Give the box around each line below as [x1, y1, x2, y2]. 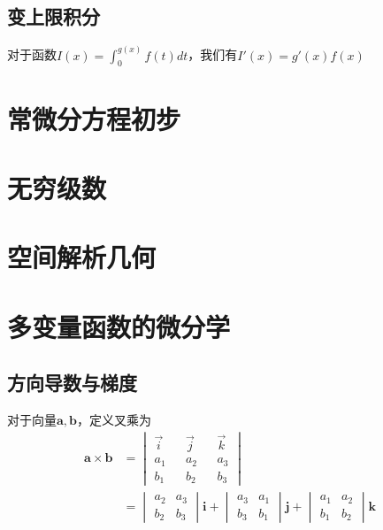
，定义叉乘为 [77, 411, 152, 429]
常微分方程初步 [7, 100, 181, 136]
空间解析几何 [7, 239, 157, 275]
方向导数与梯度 [7, 369, 137, 396]
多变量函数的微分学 [7, 308, 231, 344]
